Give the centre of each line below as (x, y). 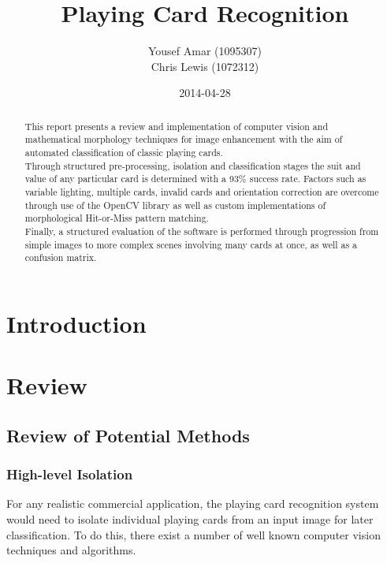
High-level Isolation (70, 474)
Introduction (76, 323)
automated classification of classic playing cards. (124, 153)
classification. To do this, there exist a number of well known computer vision (193, 534)
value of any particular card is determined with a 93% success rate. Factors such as (195, 179)
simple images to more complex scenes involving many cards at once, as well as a (191, 244)
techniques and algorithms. (71, 550)
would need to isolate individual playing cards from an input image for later (190, 519)
